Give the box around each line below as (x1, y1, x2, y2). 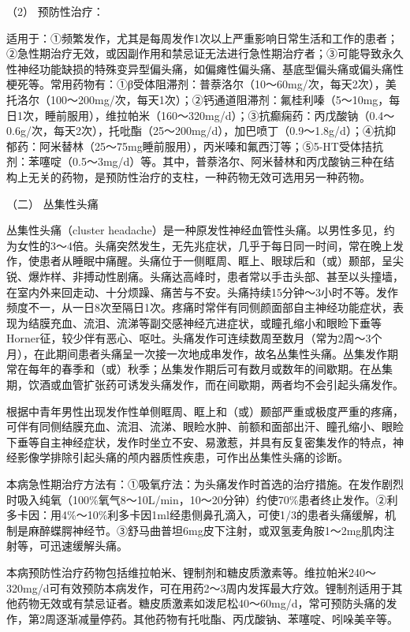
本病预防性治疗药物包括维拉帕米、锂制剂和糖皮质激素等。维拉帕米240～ (6, 564, 376, 580)
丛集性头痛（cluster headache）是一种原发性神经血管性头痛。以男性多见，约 (6, 222, 395, 238)
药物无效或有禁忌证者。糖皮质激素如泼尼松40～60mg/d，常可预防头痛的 (17, 595, 386, 611)
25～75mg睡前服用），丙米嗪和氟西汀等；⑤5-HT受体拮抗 (94, 137, 383, 154)
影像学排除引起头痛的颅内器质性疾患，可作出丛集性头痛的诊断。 (17, 449, 348, 466)
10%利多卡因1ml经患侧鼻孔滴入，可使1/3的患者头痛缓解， (87, 507, 385, 523)
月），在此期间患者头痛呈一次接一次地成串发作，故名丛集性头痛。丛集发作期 (6, 345, 398, 361)
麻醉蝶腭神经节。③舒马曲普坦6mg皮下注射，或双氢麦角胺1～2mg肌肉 (28, 522, 384, 538)
